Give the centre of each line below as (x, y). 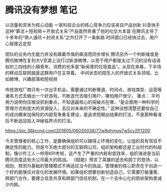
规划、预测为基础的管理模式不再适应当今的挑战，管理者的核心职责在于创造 (81, 166)
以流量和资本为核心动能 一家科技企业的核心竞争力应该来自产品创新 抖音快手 (83, 25)
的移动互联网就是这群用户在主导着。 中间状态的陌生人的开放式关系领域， (80, 73)
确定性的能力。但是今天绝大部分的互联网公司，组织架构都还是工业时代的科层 (83, 147)
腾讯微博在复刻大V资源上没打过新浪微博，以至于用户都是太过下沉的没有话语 (83, 60)
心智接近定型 (18, 43)
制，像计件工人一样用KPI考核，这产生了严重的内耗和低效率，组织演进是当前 (83, 153)
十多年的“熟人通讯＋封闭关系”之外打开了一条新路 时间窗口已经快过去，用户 (82, 37)
